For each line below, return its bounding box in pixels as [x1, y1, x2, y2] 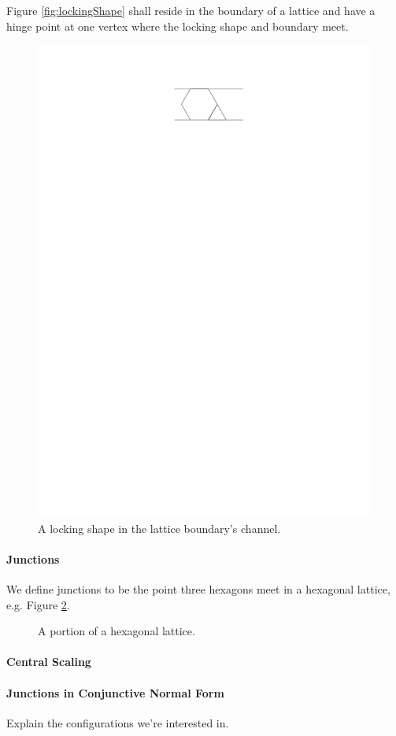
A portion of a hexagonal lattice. [38, 623, 195, 639]
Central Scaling [6, 653, 91, 670]
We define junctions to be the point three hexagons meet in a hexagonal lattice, [6, 581, 390, 597]
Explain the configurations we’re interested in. [6, 714, 229, 730]
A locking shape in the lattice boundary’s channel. [38, 520, 281, 536]
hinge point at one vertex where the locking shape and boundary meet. [6, 17, 349, 34]
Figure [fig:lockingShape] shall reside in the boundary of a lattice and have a [6, 2, 376, 18]
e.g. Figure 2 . [6, 596, 70, 612]
